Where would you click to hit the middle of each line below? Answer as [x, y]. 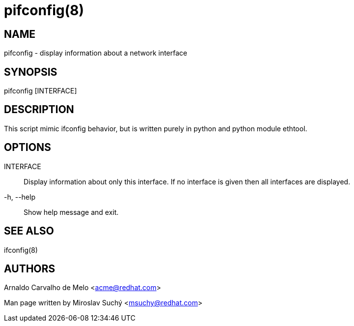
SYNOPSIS [31, 72]
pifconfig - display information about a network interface [96, 53]
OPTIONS [28, 148]
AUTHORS [30, 268]
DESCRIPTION [39, 110]
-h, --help [20, 197]
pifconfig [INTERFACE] [41, 91]
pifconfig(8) [44, 10]
